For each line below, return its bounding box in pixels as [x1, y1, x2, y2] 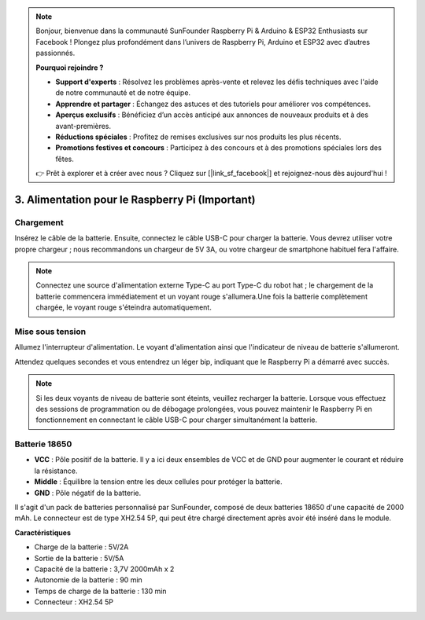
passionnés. [35, 48, 76, 58]
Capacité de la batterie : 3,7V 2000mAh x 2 [34, 564, 175, 574]
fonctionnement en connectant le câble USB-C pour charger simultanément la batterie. [35, 415, 318, 424]
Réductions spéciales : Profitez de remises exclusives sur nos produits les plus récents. [55, 132, 342, 141]
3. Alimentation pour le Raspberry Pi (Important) [14, 193, 256, 206]
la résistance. [34, 466, 78, 475]
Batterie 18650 [14, 438, 72, 449]
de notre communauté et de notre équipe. [55, 88, 191, 97]
